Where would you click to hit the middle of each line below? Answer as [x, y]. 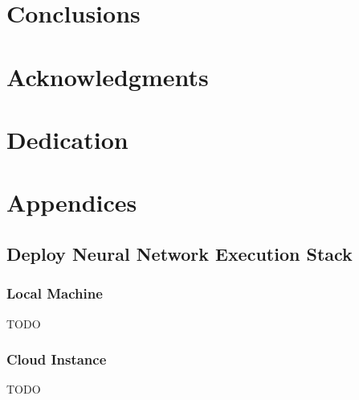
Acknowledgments [108, 76]
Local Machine [55, 293]
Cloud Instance [57, 359]
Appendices [72, 202]
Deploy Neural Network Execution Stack [179, 253]
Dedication [67, 139]
